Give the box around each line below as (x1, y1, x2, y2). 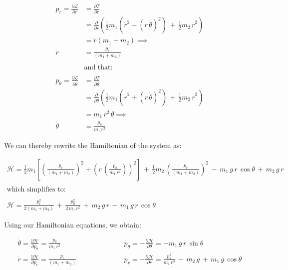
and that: (84, 64, 113, 71)
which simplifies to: (6, 185, 66, 193)
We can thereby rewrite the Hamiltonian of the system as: (4, 140, 182, 150)
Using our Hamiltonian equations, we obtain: (4, 219, 141, 229)
